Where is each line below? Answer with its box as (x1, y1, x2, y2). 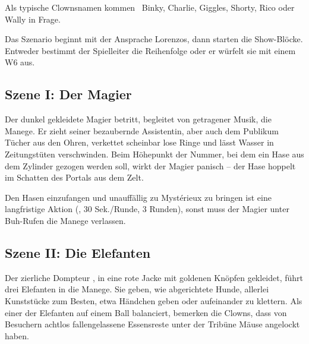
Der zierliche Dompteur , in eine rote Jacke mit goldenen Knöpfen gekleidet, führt (5, 271, 304, 283)
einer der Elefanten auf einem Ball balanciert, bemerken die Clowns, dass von (5, 306, 287, 318)
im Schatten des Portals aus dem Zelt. (5, 171, 144, 184)
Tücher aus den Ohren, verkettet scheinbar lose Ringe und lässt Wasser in (5, 136, 274, 149)
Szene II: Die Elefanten (5, 243, 151, 261)
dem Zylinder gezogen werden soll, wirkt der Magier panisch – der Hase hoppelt (5, 159, 296, 172)
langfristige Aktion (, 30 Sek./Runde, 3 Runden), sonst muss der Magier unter (5, 203, 289, 215)
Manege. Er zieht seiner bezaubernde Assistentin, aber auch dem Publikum (5, 124, 279, 137)
